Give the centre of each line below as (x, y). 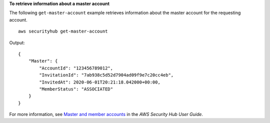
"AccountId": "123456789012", (76, 68)
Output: (17, 42)
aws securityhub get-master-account (63, 31)
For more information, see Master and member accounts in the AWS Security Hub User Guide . (106, 114)
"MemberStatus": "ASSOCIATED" (76, 89)
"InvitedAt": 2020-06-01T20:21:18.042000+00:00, (100, 82)
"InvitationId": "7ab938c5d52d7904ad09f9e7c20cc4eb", (106, 75)
